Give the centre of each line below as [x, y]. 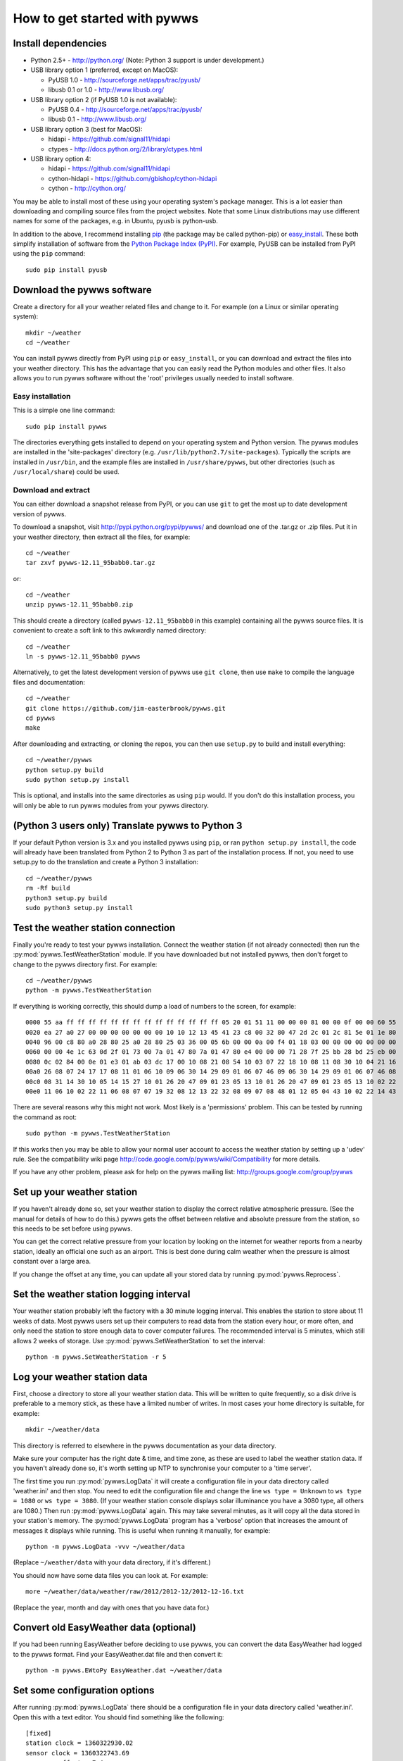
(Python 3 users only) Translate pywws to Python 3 [128, 825]
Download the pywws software [82, 290]
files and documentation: [49, 682]
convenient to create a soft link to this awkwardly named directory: [110, 630]
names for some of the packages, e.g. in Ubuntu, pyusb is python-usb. [115, 221]
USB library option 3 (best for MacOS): [87, 129]
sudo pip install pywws [66, 427]
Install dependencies [60, 43]
